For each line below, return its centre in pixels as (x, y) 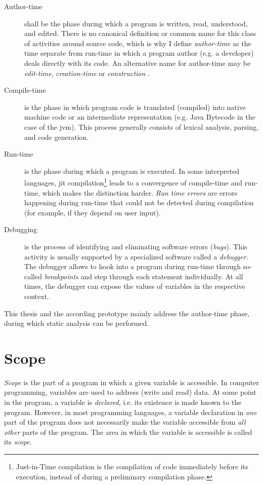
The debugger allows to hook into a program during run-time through (133, 266)
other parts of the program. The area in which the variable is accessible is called (128, 432)
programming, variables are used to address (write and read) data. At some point (130, 392)
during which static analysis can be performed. (77, 323)
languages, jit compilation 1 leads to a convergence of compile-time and (134, 182)
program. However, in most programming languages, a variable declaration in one (130, 412)
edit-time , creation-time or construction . (87, 73)
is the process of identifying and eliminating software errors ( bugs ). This (136, 246)
